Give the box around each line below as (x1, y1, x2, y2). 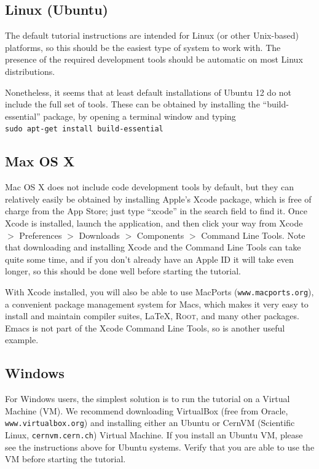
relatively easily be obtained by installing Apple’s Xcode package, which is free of (5, 192, 312, 205)
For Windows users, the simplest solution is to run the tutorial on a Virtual (5, 392, 290, 405)
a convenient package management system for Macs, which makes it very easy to (5, 297, 309, 310)
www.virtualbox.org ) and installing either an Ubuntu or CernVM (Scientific (5, 416, 295, 429)
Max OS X (5, 152, 75, 171)
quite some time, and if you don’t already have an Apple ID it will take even (5, 252, 294, 265)
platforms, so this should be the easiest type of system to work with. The (5, 41, 281, 53)
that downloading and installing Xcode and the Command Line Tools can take (5, 241, 301, 254)
